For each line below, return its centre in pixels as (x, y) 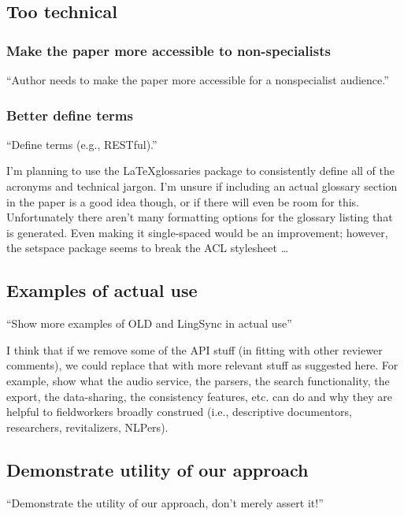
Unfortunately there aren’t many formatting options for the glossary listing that (200, 217)
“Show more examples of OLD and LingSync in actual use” (149, 323)
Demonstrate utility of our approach (158, 469)
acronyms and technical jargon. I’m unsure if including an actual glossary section (202, 186)
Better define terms (70, 115)
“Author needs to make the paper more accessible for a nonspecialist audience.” (198, 80)
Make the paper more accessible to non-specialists (169, 50)
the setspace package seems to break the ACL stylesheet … (148, 248)
